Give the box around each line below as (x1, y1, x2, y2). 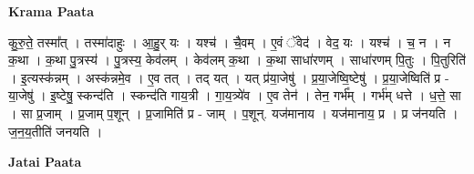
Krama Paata (8, 2, 94, 20)
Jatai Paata (8, 152, 82, 171)
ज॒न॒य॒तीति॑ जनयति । (8, 121, 103, 140)
